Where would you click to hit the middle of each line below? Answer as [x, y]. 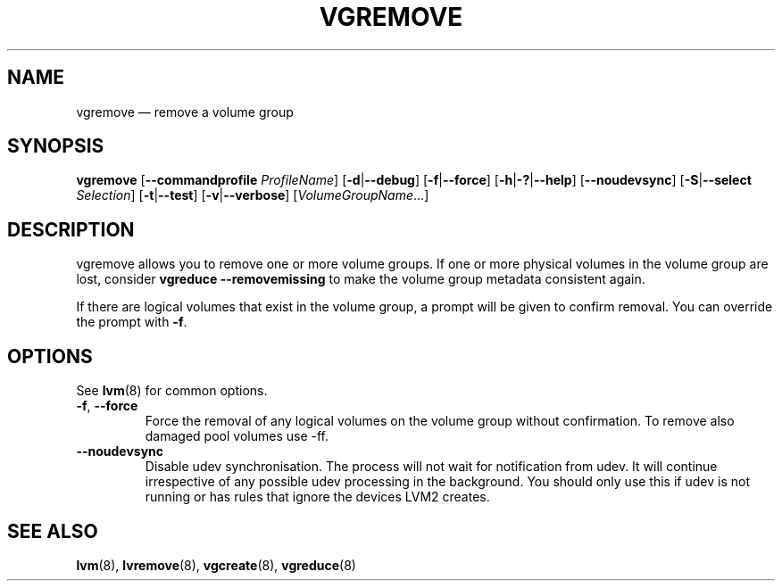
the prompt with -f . [132, 322]
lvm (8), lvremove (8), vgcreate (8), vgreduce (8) [216, 565]
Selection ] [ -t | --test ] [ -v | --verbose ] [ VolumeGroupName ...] [253, 195]
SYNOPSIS [56, 146]
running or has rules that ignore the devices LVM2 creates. [317, 497]
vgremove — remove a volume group [185, 112]
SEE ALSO [53, 531]
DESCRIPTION [71, 229]
